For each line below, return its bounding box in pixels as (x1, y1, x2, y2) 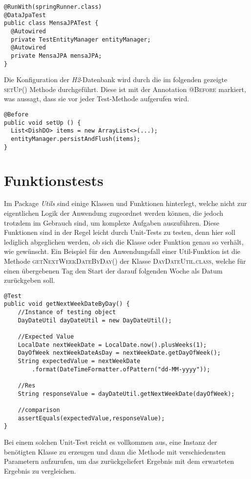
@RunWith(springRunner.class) (4, 3, 102, 10)
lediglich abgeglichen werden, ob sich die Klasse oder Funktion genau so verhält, (4, 236, 244, 247)
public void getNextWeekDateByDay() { (4, 300, 130, 308)
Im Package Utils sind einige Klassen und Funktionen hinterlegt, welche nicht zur (4, 198, 247, 208)
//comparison (18, 406, 60, 413)
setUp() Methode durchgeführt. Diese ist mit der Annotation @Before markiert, (4, 84, 246, 94)
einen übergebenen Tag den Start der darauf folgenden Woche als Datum (4, 265, 223, 275)
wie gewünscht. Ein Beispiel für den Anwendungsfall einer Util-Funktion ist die (4, 246, 241, 256)
